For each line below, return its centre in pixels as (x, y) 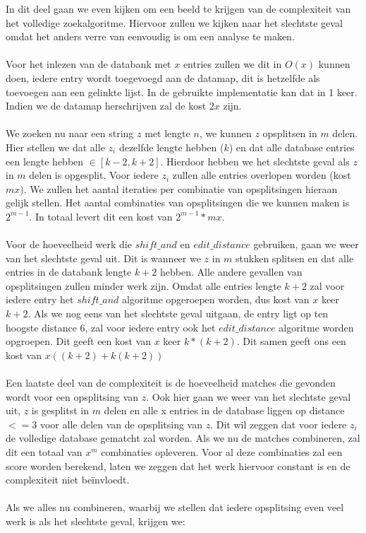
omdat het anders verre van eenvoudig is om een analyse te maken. (150, 36)
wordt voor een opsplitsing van (72, 396)
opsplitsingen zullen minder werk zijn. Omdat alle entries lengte (144, 285)
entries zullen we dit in (232, 64)
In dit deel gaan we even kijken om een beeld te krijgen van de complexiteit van (178, 8)
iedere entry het (40, 299)
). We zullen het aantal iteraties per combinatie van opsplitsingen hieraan (179, 188)
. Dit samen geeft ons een (291, 341)
